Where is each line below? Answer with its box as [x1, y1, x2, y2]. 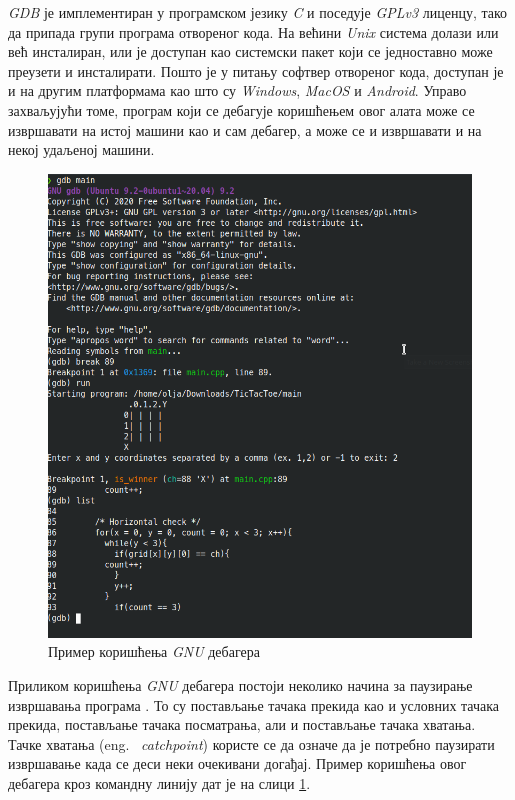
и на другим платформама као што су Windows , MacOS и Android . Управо [8, 80, 467, 101]
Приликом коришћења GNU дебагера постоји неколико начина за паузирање [8, 674, 473, 695]
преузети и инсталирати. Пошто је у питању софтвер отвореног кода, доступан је [8, 60, 504, 81]
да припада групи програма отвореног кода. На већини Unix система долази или [8, 21, 499, 42]
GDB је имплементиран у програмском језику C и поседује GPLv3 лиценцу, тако [8, 2, 508, 22]
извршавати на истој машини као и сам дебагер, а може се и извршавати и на [8, 119, 482, 140]
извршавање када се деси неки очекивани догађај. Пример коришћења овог [8, 753, 467, 774]
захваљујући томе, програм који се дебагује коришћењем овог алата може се [8, 99, 475, 120]
